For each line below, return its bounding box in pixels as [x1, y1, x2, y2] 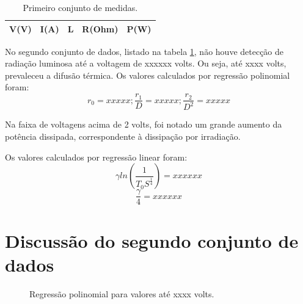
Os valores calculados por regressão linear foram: [5, 150, 188, 163]
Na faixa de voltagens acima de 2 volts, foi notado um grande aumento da [5, 118, 282, 131]
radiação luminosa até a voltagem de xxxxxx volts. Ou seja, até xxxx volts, [5, 57, 287, 70]
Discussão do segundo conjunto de [5, 228, 299, 253]
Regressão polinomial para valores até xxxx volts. [29, 287, 214, 300]
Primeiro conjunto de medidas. [23, 1, 138, 13]
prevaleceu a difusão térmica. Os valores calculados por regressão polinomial [5, 68, 290, 81]
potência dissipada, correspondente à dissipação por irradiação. [5, 130, 241, 143]
